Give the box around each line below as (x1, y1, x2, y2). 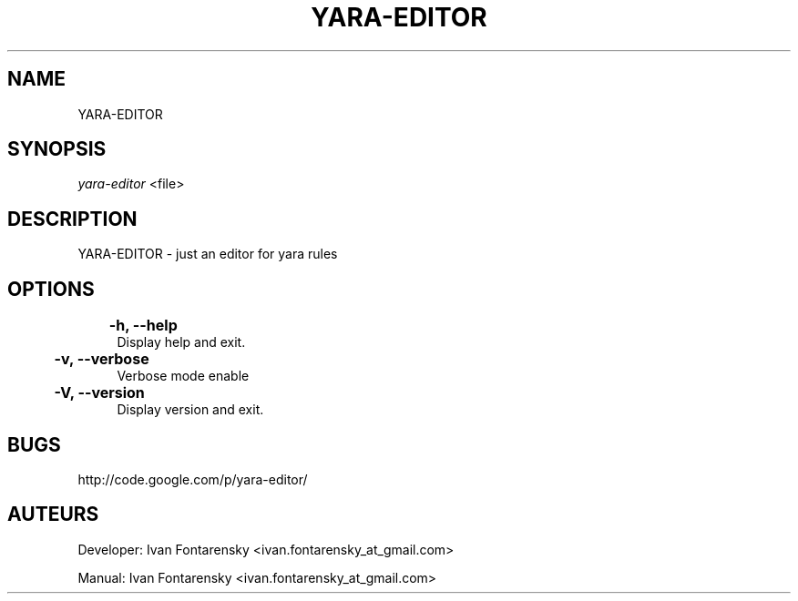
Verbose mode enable (117, 368, 250, 384)
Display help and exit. (117, 334, 246, 351)
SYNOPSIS (7, 138, 107, 161)
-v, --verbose (54, 350, 149, 369)
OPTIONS (7, 277, 95, 300)
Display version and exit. (117, 402, 264, 418)
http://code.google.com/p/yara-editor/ (77, 471, 308, 487)
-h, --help (108, 316, 178, 335)
